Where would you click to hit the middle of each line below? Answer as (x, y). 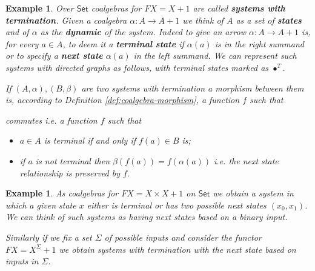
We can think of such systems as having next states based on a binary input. (147, 217)
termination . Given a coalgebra (66, 20)
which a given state (41, 205)
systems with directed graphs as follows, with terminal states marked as (137, 67)
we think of (203, 20)
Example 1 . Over (40, 8)
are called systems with (239, 8)
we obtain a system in (253, 193)
